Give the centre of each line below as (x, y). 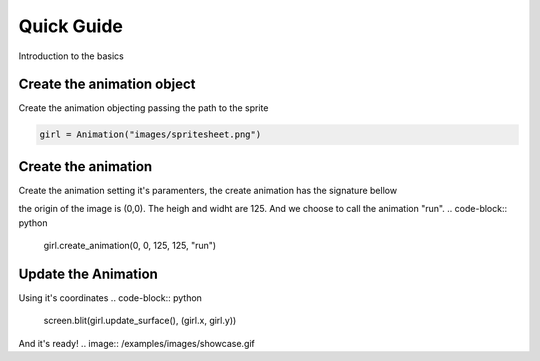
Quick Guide (71, 26)
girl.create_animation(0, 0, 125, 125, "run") (130, 246)
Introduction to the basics (71, 56)
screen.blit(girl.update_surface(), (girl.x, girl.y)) (140, 321)
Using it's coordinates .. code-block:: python (110, 298)
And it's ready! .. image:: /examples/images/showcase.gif (136, 343)
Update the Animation (88, 273)
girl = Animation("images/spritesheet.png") (150, 134)
